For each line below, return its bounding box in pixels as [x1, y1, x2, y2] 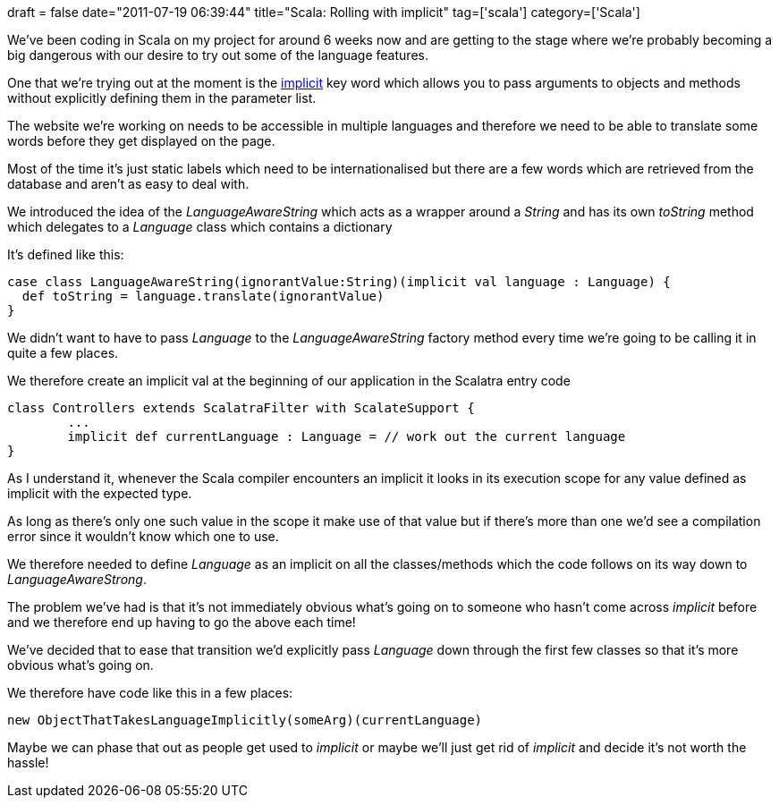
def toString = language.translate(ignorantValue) [21, 289, 385, 303]
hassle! [7, 755, 49, 770]
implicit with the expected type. [7, 486, 192, 501]
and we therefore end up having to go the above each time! [7, 614, 356, 630]
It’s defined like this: [7, 247, 124, 262]
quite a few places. [7, 345, 119, 360]
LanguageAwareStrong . [7, 572, 147, 587]
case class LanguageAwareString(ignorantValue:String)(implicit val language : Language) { [7, 275, 671, 289]
